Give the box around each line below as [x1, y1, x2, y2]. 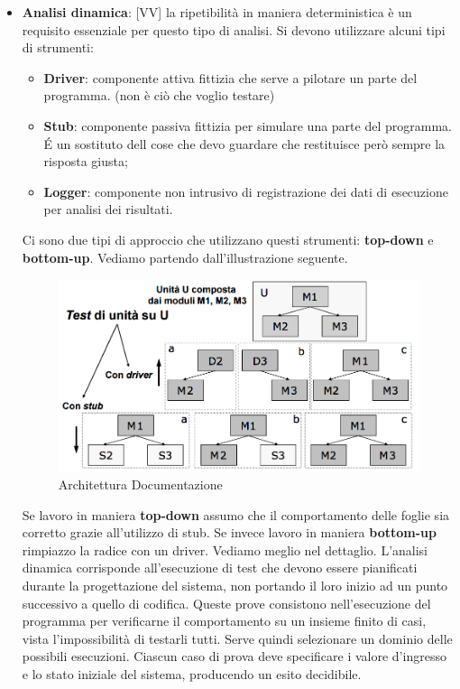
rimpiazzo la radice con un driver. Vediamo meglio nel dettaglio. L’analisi [22, 540, 428, 559]
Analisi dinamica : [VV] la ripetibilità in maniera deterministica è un [22, 3, 412, 21]
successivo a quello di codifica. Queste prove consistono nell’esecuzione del [22, 593, 431, 612]
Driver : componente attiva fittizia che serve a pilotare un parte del [43, 68, 418, 87]
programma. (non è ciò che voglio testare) [43, 86, 275, 105]
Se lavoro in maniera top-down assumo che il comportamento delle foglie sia [22, 505, 450, 524]
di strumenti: [22, 38, 94, 57]
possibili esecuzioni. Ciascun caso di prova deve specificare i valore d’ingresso [22, 647, 446, 666]
